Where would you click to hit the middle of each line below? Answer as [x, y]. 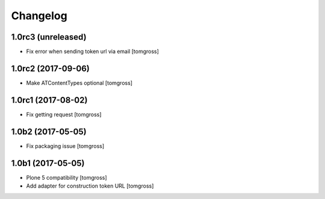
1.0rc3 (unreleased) [49, 37]
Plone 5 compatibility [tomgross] [67, 177]
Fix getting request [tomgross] [64, 114]
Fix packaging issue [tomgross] [65, 146]
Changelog [39, 16]
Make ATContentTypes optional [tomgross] [79, 83]
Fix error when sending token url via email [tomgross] [93, 52]
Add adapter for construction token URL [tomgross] [90, 186]
